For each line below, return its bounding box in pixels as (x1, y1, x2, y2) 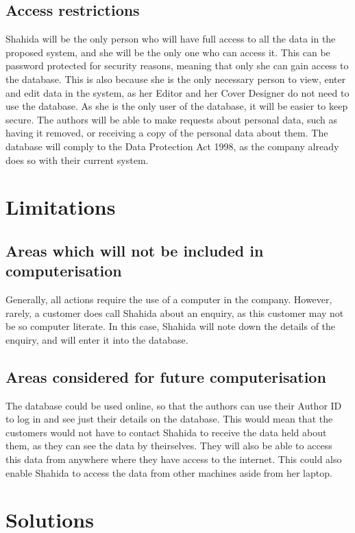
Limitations (5, 193, 116, 221)
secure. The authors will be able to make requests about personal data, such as (5, 112, 338, 126)
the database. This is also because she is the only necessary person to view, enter (5, 71, 346, 86)
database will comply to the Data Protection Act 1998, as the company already (5, 139, 339, 153)
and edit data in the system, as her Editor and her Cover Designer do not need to (5, 85, 350, 99)
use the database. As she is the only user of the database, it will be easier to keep (5, 99, 348, 113)
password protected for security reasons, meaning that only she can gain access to (5, 58, 349, 73)
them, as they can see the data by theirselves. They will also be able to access (5, 438, 332, 453)
